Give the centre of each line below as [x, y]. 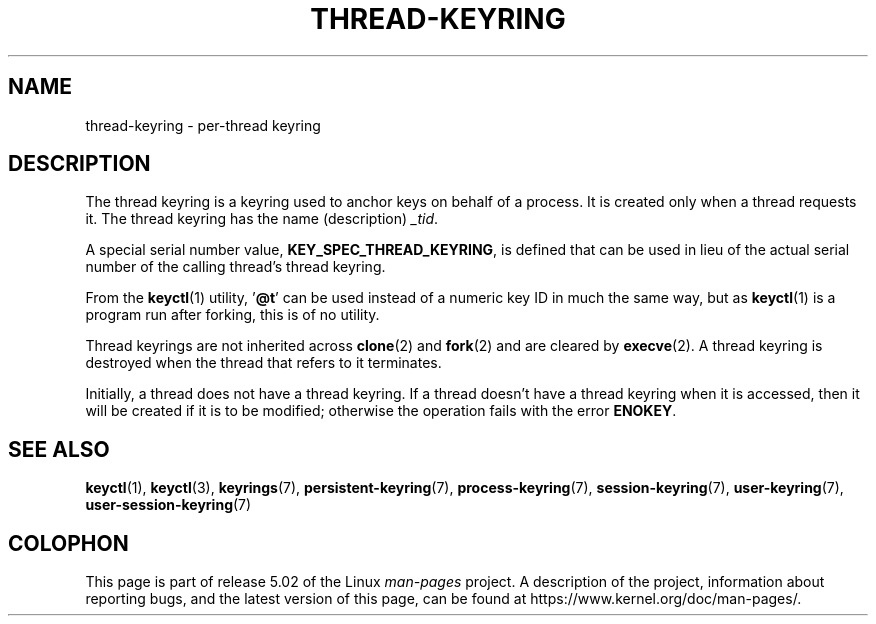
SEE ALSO [59, 449]
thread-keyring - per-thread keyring [203, 125]
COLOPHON [68, 543]
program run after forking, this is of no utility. [232, 315]
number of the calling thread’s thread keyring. [235, 267]
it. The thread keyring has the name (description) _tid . [262, 219]
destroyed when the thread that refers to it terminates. [263, 363]
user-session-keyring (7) [168, 505]
